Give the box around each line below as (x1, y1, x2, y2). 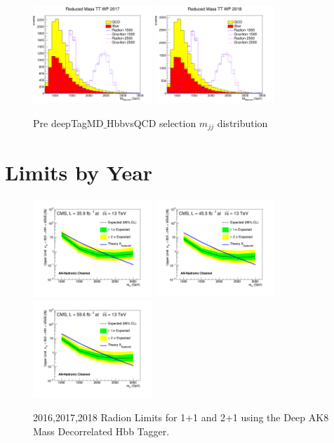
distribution (217, 115, 268, 130)
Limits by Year (5, 157, 153, 186)
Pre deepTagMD (33, 115, 104, 130)
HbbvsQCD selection (107, 115, 196, 130)
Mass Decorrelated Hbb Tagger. (33, 424, 170, 439)
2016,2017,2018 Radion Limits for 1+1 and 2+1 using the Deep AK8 (33, 410, 329, 425)
